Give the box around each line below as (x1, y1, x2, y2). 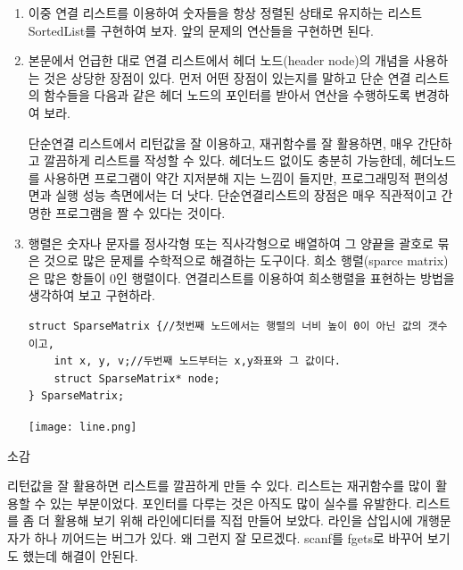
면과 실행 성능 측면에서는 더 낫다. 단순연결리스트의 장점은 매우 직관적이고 (28, 186, 437, 205)
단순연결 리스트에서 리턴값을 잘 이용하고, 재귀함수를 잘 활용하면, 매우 (28, 133, 414, 152)
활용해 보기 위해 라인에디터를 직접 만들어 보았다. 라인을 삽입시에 (54, 511, 413, 530)
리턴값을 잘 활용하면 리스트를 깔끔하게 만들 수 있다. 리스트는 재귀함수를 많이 (7, 476, 432, 495)
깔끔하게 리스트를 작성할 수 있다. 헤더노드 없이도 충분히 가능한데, (44, 151, 407, 170)
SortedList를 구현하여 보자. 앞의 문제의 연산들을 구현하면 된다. (28, 21, 374, 39)
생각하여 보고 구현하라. (28, 286, 155, 305)
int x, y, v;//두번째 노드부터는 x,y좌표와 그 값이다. (54, 355, 342, 368)
